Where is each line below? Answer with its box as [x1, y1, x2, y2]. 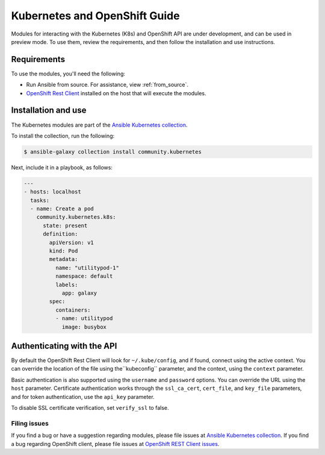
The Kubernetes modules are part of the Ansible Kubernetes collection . [11, 121, 188, 128]
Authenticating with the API [11, 340, 117, 351]
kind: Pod [49, 248, 78, 254]
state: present [43, 222, 88, 229]
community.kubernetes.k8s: [36, 214, 117, 221]
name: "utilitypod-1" [55, 264, 120, 271]
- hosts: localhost [23, 189, 81, 195]
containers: [55, 306, 91, 313]
